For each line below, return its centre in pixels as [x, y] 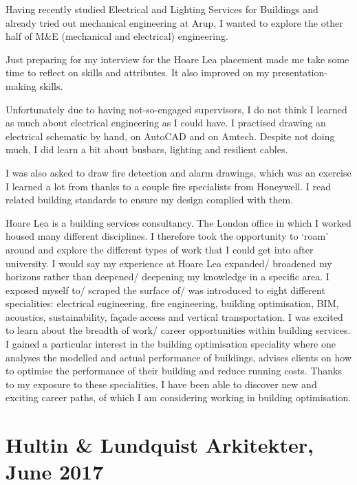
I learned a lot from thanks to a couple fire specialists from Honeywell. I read [168, 186]
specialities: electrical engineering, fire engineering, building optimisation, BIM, [172, 303]
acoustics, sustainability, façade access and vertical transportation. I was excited [174, 316]
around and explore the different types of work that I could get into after [160, 249]
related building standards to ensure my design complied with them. [150, 200]
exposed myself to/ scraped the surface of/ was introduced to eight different [165, 290]
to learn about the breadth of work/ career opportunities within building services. [178, 330]
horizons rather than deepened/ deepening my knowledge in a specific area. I [167, 277]
